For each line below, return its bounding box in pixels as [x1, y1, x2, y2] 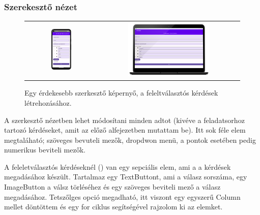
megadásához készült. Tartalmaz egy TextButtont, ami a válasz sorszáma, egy [4, 171, 247, 182]
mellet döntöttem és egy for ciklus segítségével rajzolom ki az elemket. [4, 201, 223, 212]
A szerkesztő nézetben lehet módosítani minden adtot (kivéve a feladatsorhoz [4, 114, 245, 125]
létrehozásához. [24, 97, 72, 108]
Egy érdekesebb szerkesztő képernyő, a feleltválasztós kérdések [24, 87, 218, 98]
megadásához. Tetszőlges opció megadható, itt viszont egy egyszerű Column [4, 191, 241, 202]
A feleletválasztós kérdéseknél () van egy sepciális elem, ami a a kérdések [4, 161, 231, 172]
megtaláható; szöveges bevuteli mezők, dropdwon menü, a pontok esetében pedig [4, 134, 256, 145]
